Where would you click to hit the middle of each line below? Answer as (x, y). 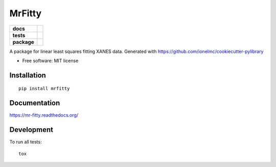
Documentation (35, 103)
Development (31, 130)
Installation (28, 75)
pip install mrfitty (44, 89)
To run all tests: (26, 142)
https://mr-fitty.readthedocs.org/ (44, 115)
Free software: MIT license (50, 61)
